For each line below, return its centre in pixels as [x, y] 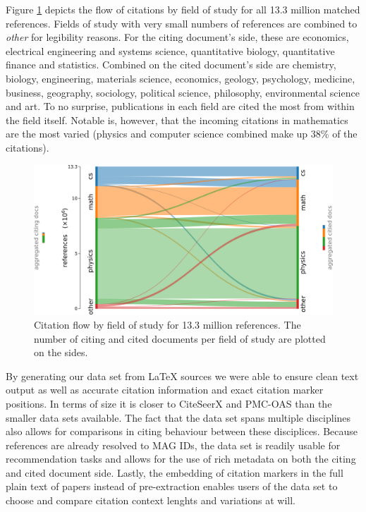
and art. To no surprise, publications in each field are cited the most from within [180, 106]
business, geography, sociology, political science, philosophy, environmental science [183, 92]
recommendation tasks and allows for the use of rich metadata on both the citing [181, 459]
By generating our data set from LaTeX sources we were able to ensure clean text [182, 376]
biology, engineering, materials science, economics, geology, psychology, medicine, [181, 78]
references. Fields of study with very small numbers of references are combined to [182, 23]
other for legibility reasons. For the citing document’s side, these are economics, [177, 37]
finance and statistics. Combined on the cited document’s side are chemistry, [171, 65]
